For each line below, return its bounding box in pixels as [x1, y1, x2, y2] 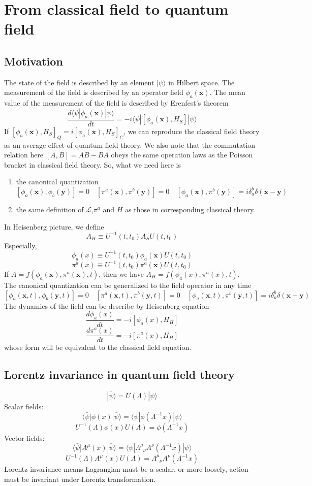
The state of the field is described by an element [4, 77, 154, 87]
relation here [4, 149, 44, 160]
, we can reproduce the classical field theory [123, 125, 260, 136]
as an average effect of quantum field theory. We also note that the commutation [4, 139, 256, 150]
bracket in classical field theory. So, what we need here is [4, 159, 181, 170]
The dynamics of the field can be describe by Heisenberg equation [4, 300, 209, 311]
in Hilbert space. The [168, 77, 235, 87]
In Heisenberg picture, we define [4, 221, 104, 232]
